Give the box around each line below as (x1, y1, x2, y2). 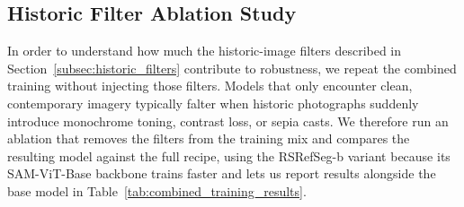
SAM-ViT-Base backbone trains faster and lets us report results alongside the (7, 164, 436, 183)
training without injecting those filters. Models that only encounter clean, (7, 76, 413, 95)
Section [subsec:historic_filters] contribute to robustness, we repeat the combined (7, 58, 457, 77)
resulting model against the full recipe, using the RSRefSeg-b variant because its (7, 146, 451, 165)
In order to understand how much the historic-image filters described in (7, 41, 402, 60)
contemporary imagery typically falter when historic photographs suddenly (7, 93, 419, 112)
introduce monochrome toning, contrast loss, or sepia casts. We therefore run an (7, 111, 449, 130)
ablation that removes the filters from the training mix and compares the (7, 129, 410, 148)
